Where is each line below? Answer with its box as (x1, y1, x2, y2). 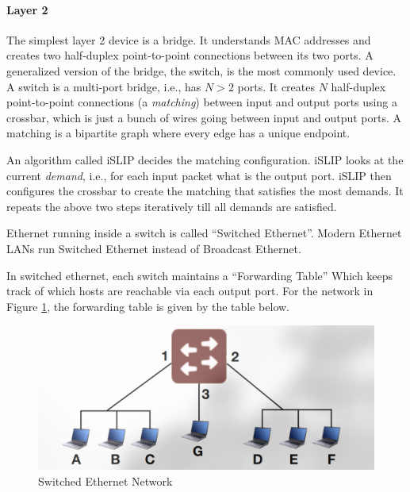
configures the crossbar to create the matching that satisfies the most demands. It (6, 183, 404, 199)
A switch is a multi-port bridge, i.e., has (6, 78, 201, 94)
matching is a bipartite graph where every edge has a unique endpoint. (6, 125, 351, 141)
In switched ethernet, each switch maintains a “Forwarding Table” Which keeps (6, 267, 393, 283)
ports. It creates (237, 78, 315, 94)
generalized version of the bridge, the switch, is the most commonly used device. (6, 62, 397, 79)
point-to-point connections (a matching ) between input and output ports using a (6, 94, 397, 110)
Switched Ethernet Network (38, 473, 173, 490)
